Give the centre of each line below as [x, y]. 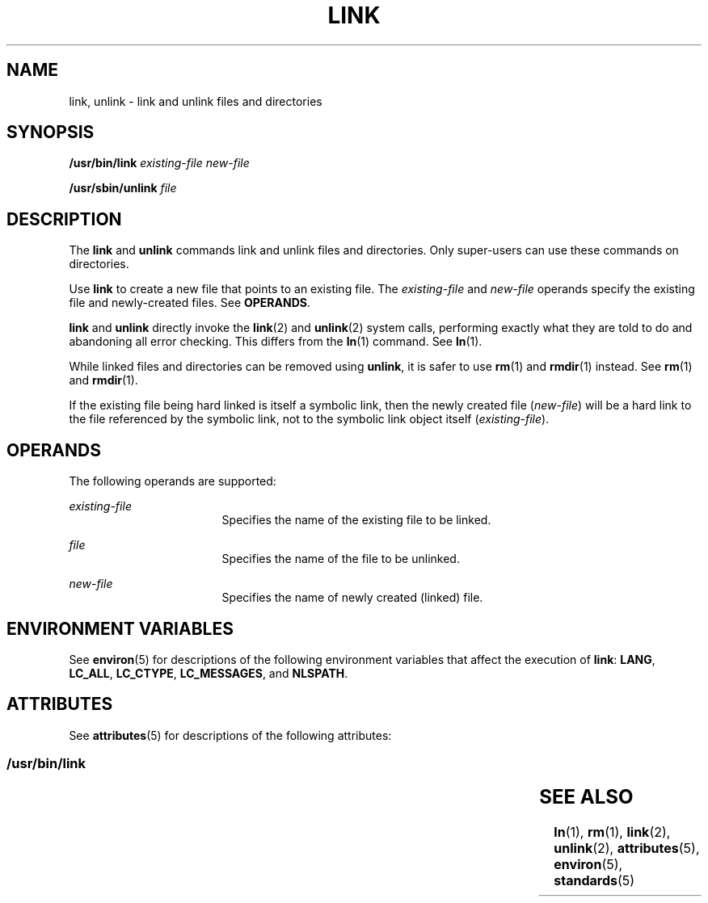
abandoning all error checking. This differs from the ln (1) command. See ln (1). [276, 342]
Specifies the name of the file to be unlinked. [341, 559]
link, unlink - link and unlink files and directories [196, 101]
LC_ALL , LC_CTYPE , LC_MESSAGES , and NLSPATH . [209, 673]
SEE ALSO [586, 796]
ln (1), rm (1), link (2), [612, 832]
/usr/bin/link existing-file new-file [159, 163]
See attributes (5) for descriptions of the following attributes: [230, 735]
